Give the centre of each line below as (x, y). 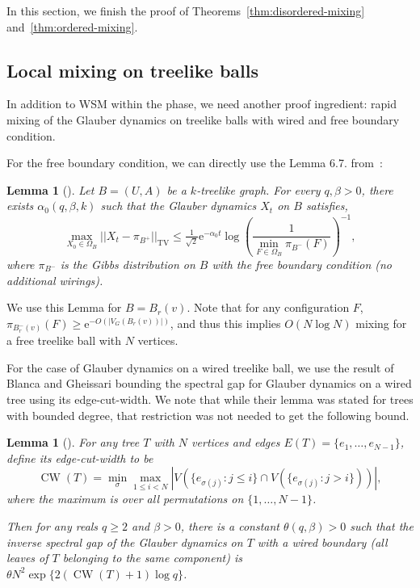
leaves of (27, 558)
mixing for (381, 323)
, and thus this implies (225, 323)
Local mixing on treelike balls (132, 70)
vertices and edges (236, 442)
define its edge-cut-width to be (80, 458)
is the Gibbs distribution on (128, 264)
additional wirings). (55, 280)
